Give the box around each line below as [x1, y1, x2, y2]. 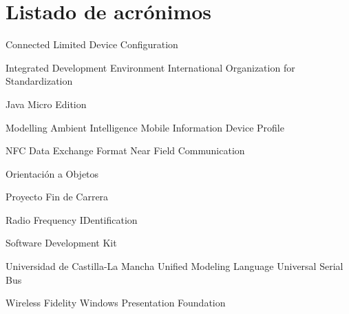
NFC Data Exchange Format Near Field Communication [6, 143, 245, 158]
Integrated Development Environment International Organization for [6, 60, 295, 74]
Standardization [6, 74, 73, 88]
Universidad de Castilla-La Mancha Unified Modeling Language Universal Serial [6, 259, 343, 273]
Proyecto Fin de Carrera [6, 189, 109, 204]
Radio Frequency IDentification [6, 212, 138, 227]
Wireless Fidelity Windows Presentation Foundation [6, 295, 226, 310]
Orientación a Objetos [6, 166, 99, 180]
